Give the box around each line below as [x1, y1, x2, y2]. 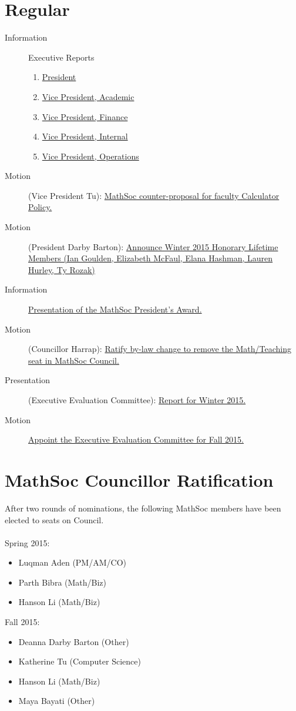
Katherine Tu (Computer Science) [18, 655, 141, 667]
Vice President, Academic [42, 90, 134, 102]
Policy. [28, 201, 52, 213]
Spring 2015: [5, 536, 50, 549]
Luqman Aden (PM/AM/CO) [18, 556, 126, 569]
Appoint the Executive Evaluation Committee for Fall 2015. [28, 433, 244, 446]
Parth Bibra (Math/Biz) [18, 576, 107, 588]
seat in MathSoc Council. [28, 354, 119, 366]
